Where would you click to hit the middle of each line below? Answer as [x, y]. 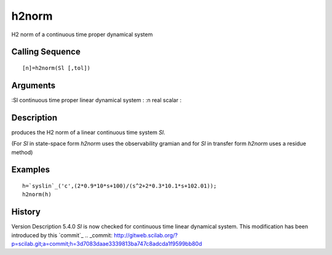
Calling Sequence [46, 52]
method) [22, 152]
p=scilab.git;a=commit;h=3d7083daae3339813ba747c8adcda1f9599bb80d [107, 244]
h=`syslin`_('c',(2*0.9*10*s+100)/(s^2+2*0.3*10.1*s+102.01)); [120, 186]
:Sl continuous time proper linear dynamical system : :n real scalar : [96, 100]
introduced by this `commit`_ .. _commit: [62, 235]
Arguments [34, 85]
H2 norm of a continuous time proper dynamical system [82, 34]
